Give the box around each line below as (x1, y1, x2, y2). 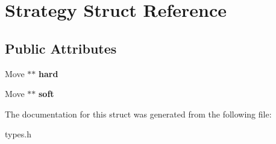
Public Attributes (5, 39, 117, 57)
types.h (5, 128, 32, 140)
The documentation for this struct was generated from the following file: (5, 107, 272, 120)
